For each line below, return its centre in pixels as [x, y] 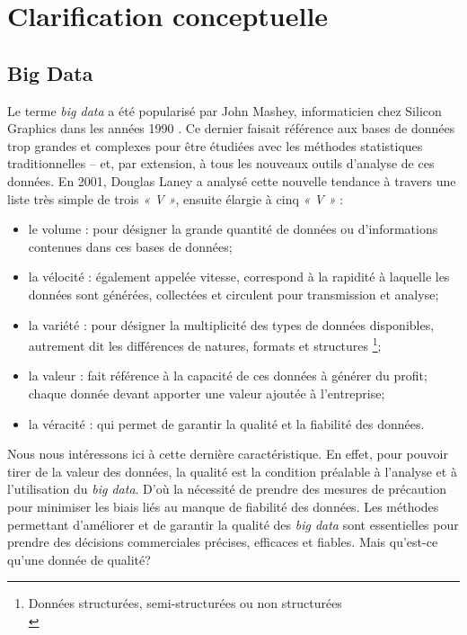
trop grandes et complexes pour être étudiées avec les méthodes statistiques [215, 145]
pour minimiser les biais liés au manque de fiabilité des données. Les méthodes [223, 506]
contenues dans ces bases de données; [130, 246]
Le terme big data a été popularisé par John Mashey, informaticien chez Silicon [225, 110]
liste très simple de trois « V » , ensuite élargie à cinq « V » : [176, 198]
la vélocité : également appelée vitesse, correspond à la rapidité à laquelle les [239, 277]
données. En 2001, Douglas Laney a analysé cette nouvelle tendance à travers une [232, 180]
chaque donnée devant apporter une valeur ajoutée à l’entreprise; [207, 393]
